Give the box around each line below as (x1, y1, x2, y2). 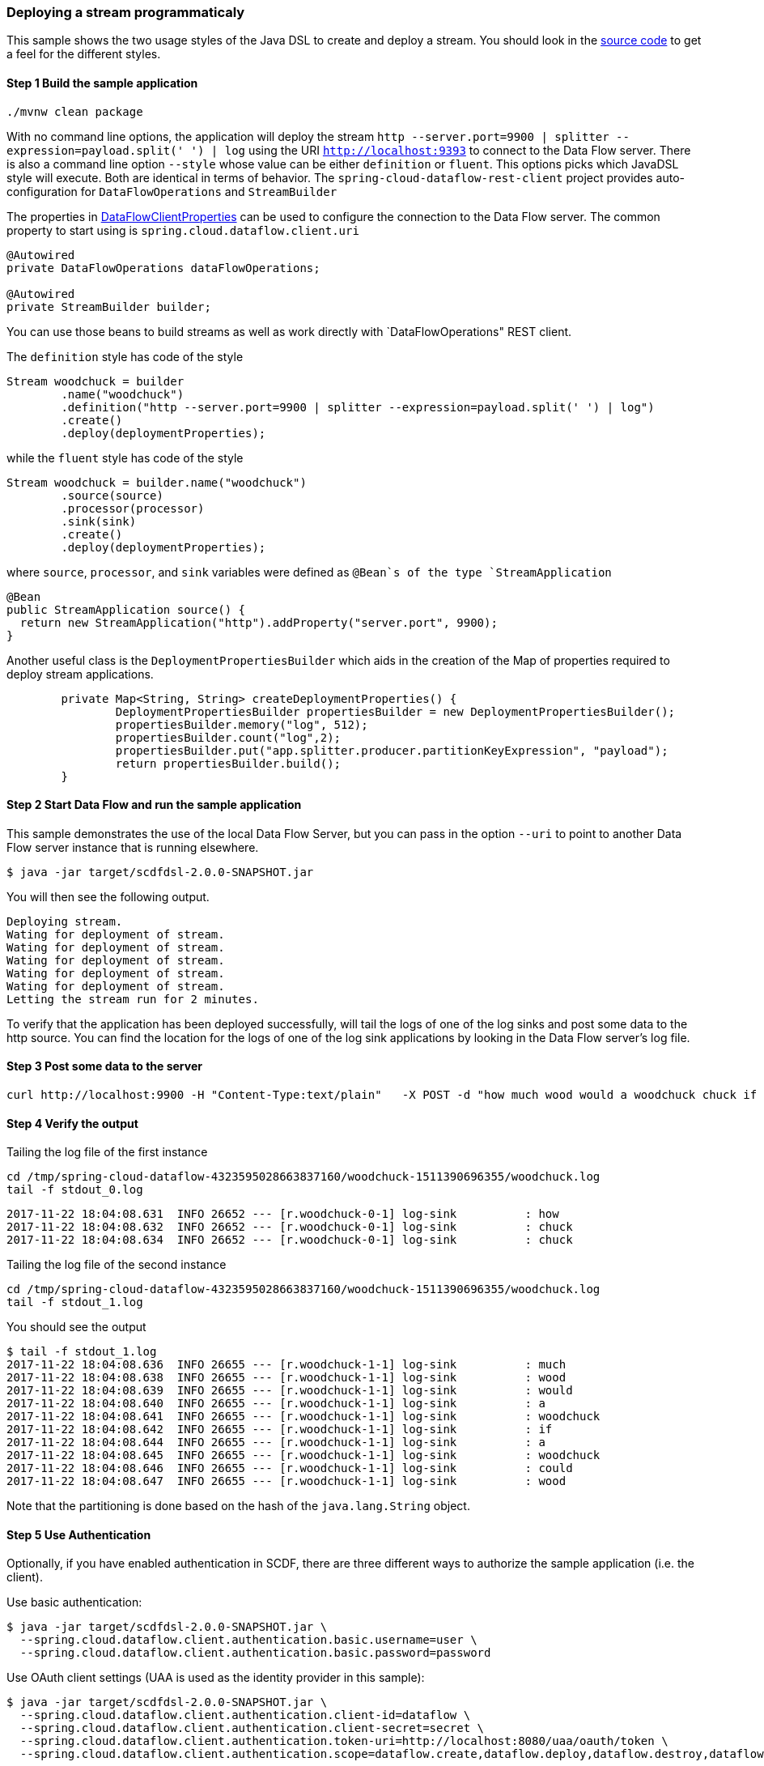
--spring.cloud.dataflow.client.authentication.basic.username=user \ (19, 1633, 477, 1647)
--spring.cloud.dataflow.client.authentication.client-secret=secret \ (19, 1721, 485, 1735)
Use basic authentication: (6, 1595, 142, 1610)
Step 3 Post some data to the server (6, 1059, 202, 1074)
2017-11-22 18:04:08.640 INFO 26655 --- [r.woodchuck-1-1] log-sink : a (6, 1397, 545, 1411)
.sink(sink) (61, 514, 137, 528)
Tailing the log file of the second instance (6, 1257, 227, 1272)
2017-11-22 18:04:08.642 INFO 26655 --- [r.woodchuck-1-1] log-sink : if (6, 1423, 553, 1436)
